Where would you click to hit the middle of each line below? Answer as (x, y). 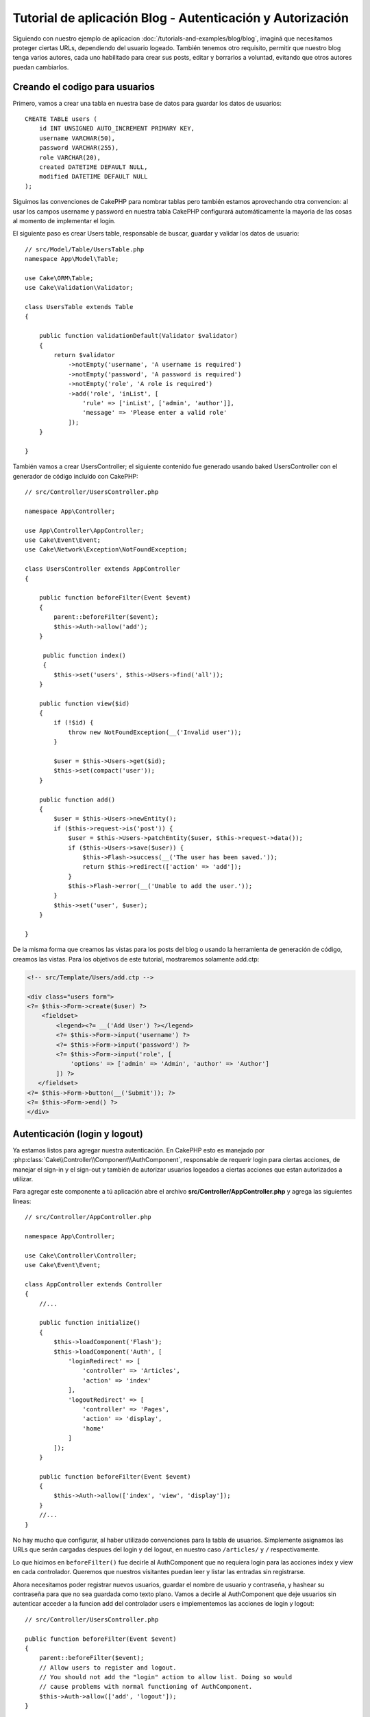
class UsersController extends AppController (103, 569)
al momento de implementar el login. (64, 220)
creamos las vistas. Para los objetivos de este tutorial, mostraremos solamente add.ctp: (136, 959)
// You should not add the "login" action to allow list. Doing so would (165, 1677)
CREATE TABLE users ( (61, 119)
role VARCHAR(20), (70, 157)
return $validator (85, 355)
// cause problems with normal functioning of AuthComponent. (146, 1687)
